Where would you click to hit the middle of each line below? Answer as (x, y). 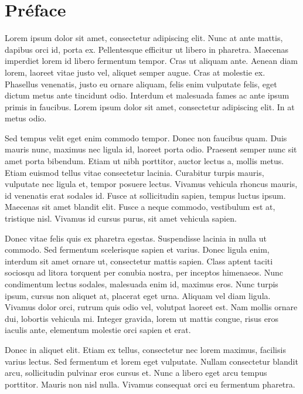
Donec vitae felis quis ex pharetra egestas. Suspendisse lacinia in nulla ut (136, 238)
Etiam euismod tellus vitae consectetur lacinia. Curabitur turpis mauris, (135, 172)
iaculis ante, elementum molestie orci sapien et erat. (98, 330)
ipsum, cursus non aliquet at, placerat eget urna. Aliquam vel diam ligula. (138, 295)
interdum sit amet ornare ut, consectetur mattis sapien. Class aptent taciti (139, 261)
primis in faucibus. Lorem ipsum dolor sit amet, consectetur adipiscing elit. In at (150, 106)
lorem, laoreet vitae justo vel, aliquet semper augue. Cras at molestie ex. (135, 72)
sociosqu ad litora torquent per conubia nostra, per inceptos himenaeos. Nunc (144, 272)
